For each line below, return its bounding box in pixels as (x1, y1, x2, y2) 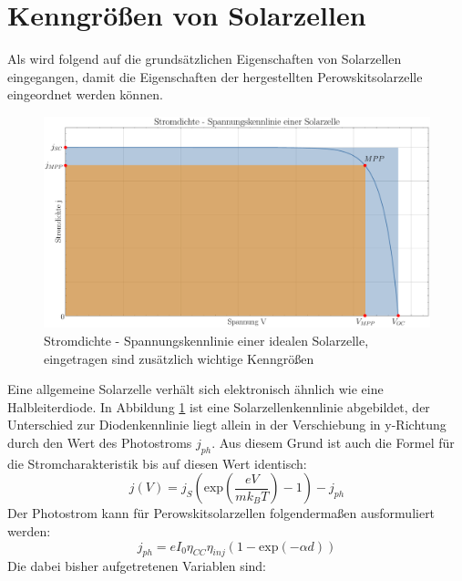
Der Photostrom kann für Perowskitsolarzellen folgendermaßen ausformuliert (7, 503, 436, 523)
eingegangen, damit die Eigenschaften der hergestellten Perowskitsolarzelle (7, 67, 423, 86)
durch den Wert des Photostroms (7, 432, 192, 451)
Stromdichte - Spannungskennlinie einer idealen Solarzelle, (44, 330, 369, 349)
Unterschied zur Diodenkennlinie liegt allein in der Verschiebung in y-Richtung (7, 415, 447, 434)
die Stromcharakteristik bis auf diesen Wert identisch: (7, 453, 307, 472)
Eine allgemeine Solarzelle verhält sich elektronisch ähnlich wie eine (7, 379, 384, 399)
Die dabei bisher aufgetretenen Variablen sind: (7, 556, 267, 576)
